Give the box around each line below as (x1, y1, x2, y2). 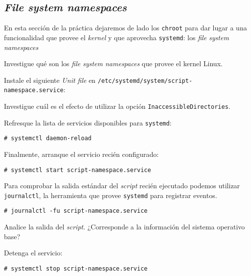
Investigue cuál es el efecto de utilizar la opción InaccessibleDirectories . (4, 101, 230, 111)
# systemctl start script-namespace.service (4, 166, 151, 174)
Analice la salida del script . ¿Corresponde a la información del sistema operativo (4, 222, 245, 232)
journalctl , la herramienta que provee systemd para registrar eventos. (4, 190, 217, 200)
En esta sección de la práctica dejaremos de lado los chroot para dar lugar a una (4, 23, 247, 33)
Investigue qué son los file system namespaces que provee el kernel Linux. (4, 58, 223, 69)
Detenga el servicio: (4, 248, 63, 258)
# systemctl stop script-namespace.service (4, 265, 148, 272)
